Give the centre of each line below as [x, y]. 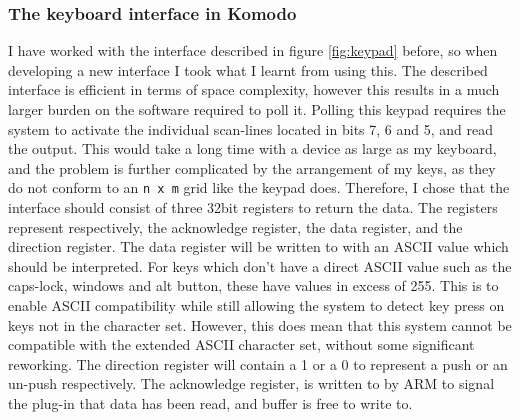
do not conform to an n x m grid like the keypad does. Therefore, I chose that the [259, 187]
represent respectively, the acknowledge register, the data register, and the [235, 226]
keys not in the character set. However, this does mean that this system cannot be [260, 324]
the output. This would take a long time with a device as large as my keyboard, [252, 148]
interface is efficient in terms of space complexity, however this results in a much [254, 89]
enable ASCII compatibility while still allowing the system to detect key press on [256, 305]
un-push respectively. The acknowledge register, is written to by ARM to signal [251, 383]
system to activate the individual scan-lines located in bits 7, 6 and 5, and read [250, 128]
